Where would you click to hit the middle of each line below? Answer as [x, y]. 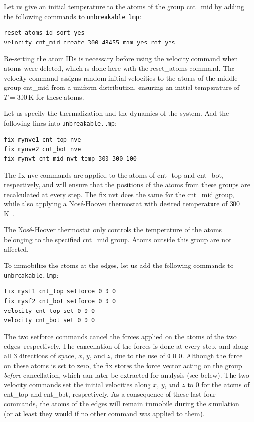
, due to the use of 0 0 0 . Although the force [177, 355]
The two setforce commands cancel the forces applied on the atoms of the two [120, 336]
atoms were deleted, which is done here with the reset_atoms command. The [119, 68]
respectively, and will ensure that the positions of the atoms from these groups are [127, 185]
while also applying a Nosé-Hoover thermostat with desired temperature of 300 [122, 204]
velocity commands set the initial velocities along [77, 384]
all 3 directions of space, [40, 355]
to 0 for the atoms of [218, 384]
